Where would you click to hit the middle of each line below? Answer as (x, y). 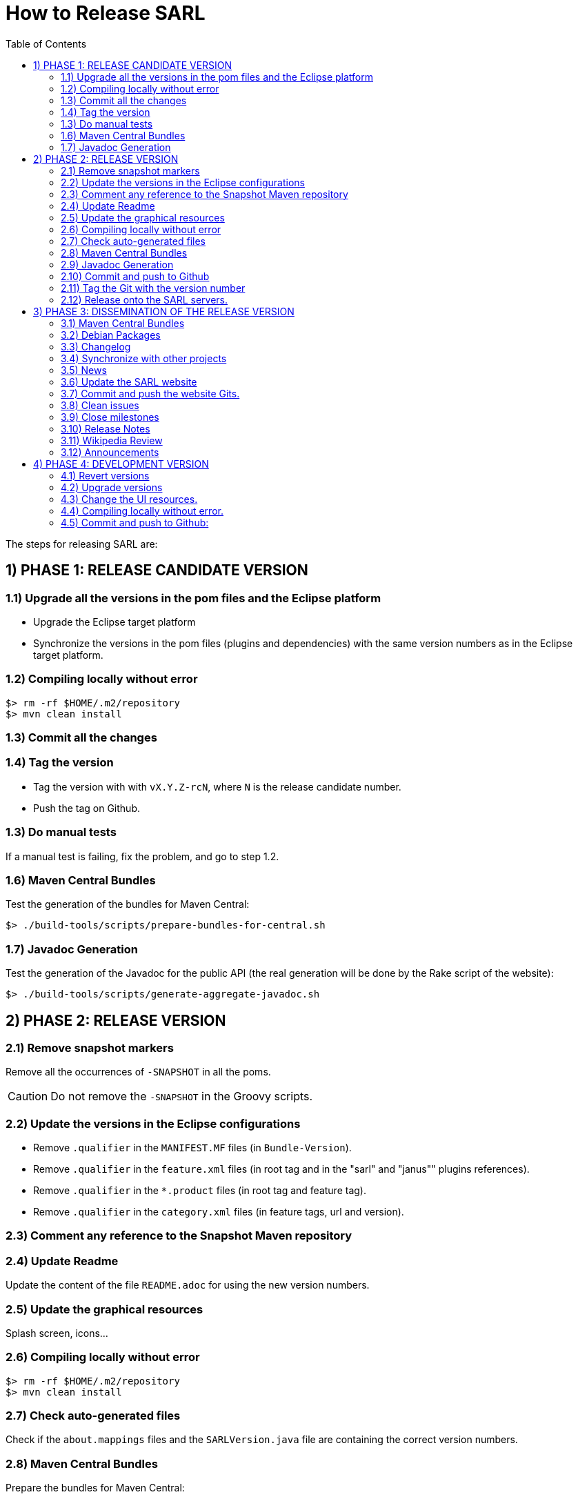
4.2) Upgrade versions (112, 487)
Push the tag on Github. (87, 808)
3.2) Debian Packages (111, 335)
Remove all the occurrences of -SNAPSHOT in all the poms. (138, 1072)
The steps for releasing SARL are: (82, 544)
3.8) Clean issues (100, 405)
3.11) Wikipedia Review (112, 440)
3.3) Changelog (96, 346)
